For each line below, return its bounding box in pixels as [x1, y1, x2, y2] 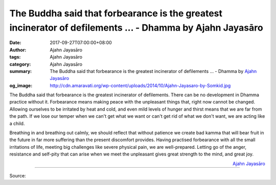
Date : [9, 40, 21, 46]
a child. [9, 120, 25, 126]
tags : [9, 54, 21, 60]
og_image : [9, 82, 33, 89]
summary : [9, 68, 32, 74]
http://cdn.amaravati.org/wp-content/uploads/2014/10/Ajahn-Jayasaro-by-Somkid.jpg [50, 82, 231, 89]
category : [9, 61, 31, 67]
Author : [9, 46, 27, 53]
